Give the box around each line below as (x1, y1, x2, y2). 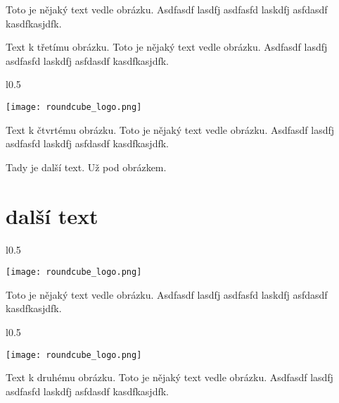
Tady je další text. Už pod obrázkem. (6, 159, 167, 174)
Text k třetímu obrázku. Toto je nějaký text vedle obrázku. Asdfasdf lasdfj (6, 39, 328, 54)
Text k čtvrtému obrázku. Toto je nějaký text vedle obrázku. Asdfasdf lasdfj (6, 122, 335, 137)
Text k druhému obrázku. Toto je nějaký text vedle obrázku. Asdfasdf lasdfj (6, 370, 333, 385)
